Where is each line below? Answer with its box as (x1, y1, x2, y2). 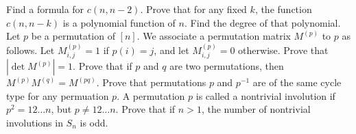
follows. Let (6, 42, 55, 57)
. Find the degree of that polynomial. (184, 15, 341, 29)
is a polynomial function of (62, 15, 176, 29)
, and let (154, 42, 189, 57)
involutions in (6, 115, 63, 129)
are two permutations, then (169, 59, 284, 73)
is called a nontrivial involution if (195, 88, 335, 103)
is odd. (80, 115, 108, 129)
